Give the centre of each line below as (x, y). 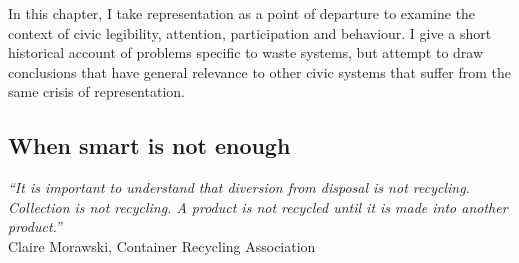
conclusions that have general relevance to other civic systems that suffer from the (260, 71)
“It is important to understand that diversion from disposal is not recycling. (239, 187)
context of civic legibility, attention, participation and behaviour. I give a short (250, 32)
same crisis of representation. (96, 91)
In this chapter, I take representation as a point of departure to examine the (242, 13)
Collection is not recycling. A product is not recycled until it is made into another (258, 206)
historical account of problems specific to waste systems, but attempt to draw (246, 52)
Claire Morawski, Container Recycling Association (162, 245)
